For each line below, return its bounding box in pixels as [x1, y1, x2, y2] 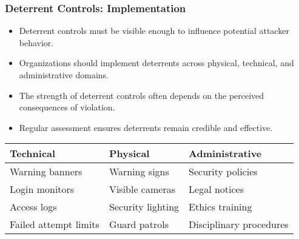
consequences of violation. [19, 101, 115, 113]
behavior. [19, 36, 54, 49]
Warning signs [109, 164, 169, 179]
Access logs [10, 200, 57, 214]
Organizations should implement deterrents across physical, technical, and [19, 56, 294, 69]
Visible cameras [109, 182, 175, 197]
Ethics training [189, 200, 252, 214]
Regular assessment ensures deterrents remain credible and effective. [19, 121, 273, 133]
